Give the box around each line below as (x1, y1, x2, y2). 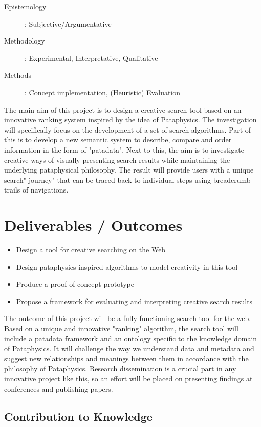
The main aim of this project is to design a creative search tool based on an (4, 104, 242, 115)
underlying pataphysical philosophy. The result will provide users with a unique (4, 164, 254, 175)
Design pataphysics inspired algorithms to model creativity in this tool (16, 261, 238, 272)
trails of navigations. (4, 184, 69, 195)
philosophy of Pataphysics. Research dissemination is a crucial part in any (4, 363, 236, 374)
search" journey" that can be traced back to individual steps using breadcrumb (4, 174, 251, 185)
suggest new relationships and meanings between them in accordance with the (4, 353, 249, 364)
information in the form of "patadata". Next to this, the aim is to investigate (4, 144, 244, 155)
